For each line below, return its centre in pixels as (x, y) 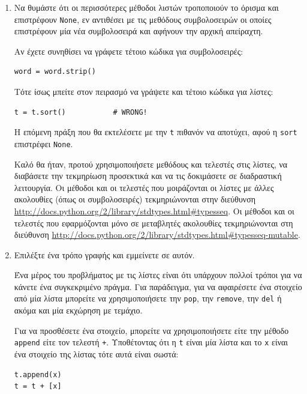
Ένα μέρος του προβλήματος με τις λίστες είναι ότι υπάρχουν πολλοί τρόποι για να (158, 275)
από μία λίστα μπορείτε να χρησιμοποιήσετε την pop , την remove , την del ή (148, 298)
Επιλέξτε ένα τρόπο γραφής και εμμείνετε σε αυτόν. (104, 254)
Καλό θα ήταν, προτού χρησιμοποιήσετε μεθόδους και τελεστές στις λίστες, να (151, 164)
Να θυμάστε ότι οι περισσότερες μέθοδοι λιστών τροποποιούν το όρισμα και (146, 7)
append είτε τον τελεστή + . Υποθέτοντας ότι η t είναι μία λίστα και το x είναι (151, 342)
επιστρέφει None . (43, 143)
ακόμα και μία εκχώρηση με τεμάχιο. (78, 310)
